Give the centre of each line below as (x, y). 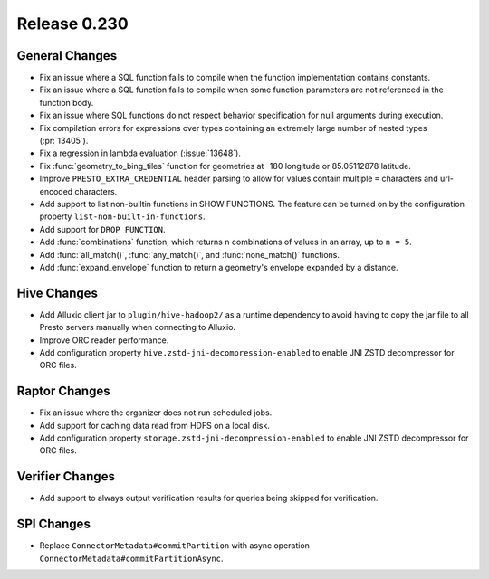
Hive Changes (58, 293)
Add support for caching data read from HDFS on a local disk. (155, 425)
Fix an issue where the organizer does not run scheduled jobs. (156, 413)
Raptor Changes (63, 391)
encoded (56, 191)
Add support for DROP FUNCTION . (102, 229)
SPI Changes (53, 524)
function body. (67, 102)
